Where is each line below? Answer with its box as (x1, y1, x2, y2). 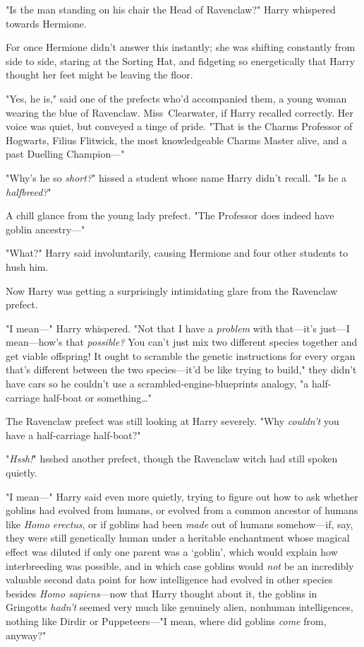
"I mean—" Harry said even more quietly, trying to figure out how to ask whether (6, 489, 358, 503)
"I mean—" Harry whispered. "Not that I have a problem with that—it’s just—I (6, 320, 350, 335)
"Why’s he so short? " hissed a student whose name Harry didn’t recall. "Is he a (6, 170, 347, 185)
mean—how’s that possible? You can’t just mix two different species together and (6, 334, 358, 349)
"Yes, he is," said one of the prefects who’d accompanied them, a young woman (6, 91, 347, 105)
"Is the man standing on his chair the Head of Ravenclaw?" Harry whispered (6, 2, 336, 16)
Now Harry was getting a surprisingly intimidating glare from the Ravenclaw (6, 283, 338, 298)
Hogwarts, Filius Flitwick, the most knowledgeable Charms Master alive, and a (6, 132, 347, 147)
